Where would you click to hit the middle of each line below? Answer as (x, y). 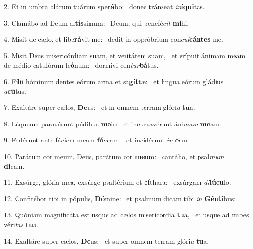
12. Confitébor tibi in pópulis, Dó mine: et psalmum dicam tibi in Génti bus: (120, 198)
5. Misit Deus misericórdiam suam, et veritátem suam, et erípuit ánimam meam (125, 55)
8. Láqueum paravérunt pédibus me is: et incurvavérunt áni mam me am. (113, 123)
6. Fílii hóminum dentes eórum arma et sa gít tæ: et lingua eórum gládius (114, 81)
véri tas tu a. (21, 224)
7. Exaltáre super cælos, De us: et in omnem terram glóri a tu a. (99, 107)
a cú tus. (15, 91)
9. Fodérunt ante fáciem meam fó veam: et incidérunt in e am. (97, 140)
